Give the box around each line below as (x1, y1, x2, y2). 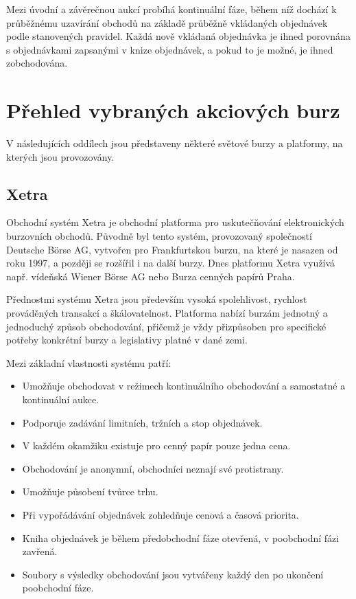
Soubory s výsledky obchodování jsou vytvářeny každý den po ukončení (22, 567, 324, 581)
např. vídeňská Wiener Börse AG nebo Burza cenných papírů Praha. (6, 269, 295, 283)
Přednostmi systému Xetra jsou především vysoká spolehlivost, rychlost (6, 292, 307, 306)
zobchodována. (6, 56, 68, 70)
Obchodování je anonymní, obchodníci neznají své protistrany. (22, 461, 284, 475)
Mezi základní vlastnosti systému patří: (6, 355, 171, 370)
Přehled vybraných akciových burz (6, 96, 340, 124)
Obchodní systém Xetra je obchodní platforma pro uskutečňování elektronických (6, 215, 344, 229)
